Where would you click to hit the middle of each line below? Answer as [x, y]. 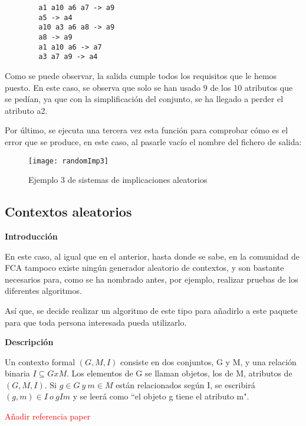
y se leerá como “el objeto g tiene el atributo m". [161, 396]
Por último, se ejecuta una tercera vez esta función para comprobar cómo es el [147, 130]
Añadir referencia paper [48, 416]
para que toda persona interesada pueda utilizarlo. [96, 322]
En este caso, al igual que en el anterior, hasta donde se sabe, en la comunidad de [152, 256]
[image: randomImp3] [69, 161]
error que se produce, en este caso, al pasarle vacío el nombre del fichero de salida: [153, 141]
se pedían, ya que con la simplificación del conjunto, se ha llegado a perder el [144, 99]
